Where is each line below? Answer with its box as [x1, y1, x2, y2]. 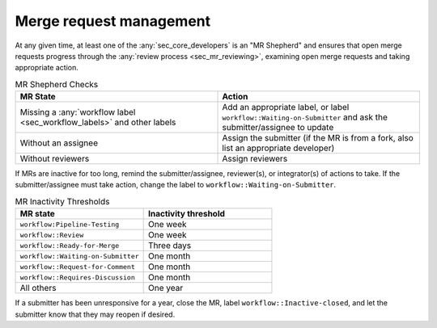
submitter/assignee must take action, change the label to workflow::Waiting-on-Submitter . [15, 180, 337, 190]
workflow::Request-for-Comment [19, 263, 135, 271]
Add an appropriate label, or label [222, 102, 350, 113]
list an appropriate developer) [222, 142, 335, 153]
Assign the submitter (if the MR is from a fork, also [222, 132, 414, 144]
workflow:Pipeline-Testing [19, 220, 120, 229]
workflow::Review [19, 230, 84, 239]
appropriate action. [15, 63, 78, 73]
